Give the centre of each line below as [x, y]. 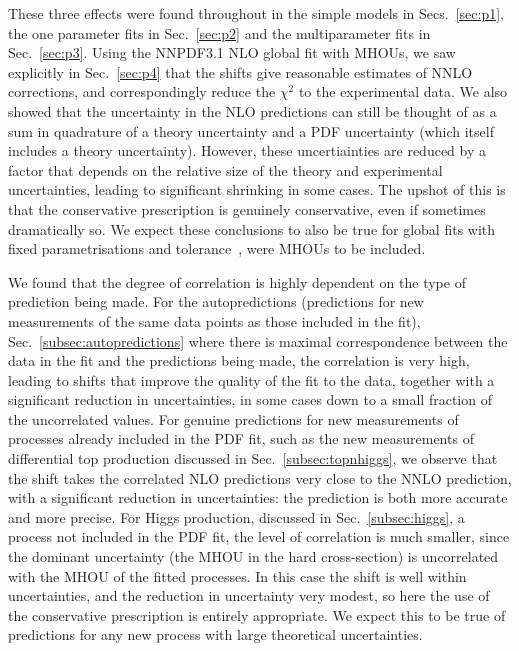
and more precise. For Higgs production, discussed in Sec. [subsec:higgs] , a [236, 516]
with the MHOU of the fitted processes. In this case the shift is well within [237, 575]
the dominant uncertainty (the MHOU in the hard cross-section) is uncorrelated [253, 556]
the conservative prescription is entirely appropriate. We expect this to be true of [257, 614]
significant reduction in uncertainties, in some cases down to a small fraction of [250, 399]
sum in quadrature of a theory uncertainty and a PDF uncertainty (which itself [251, 130]
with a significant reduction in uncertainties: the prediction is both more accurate [258, 497]
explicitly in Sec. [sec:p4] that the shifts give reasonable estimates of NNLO [240, 71]
